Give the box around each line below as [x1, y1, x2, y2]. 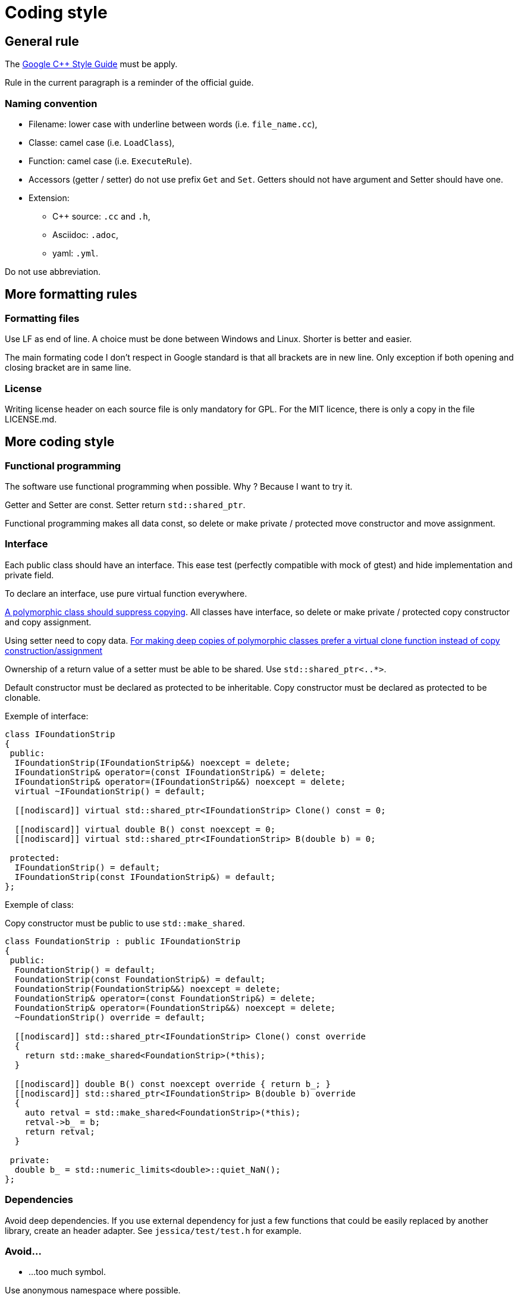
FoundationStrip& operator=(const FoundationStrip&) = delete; [14, 993, 316, 1003]
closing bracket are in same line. [5, 362, 131, 373]
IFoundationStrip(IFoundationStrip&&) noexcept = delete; [14, 757, 291, 767]
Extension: [29, 192, 70, 203]
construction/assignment [5, 645, 103, 656]
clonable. [5, 692, 41, 703]
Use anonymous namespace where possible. [5, 1285, 181, 1296]
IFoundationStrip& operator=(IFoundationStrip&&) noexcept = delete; [14, 776, 346, 787]
